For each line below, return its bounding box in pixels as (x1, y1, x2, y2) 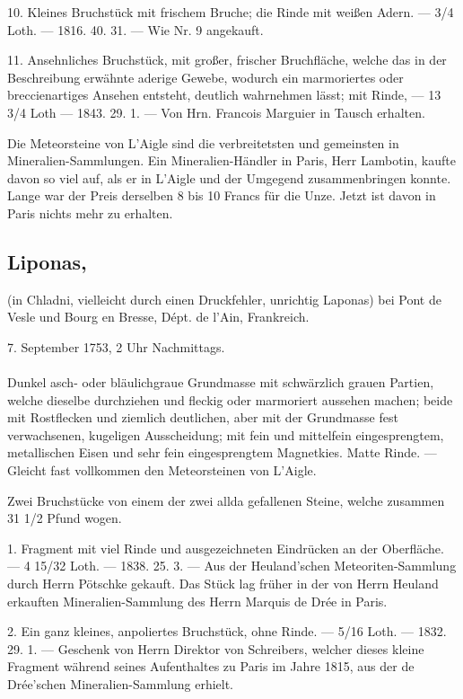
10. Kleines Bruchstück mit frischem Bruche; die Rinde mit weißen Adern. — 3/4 (7, 3, 454, 21)
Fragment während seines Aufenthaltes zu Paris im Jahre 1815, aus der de (7, 657, 415, 676)
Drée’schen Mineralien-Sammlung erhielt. (7, 675, 234, 694)
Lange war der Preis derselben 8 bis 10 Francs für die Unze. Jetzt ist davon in (7, 186, 436, 205)
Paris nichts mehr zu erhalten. (7, 203, 173, 222)
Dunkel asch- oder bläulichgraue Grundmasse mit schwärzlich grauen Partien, (7, 373, 434, 392)
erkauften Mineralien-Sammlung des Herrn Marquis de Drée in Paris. (7, 591, 388, 610)
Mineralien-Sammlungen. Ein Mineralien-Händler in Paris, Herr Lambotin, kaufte (7, 151, 456, 170)
